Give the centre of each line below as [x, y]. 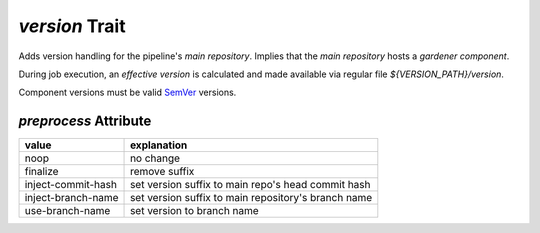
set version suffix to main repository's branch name [251, 198]
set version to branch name [194, 211]
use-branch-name [67, 211]
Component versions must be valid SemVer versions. [127, 92]
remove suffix [162, 172]
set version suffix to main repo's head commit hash [250, 185]
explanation [159, 145]
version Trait [72, 26]
